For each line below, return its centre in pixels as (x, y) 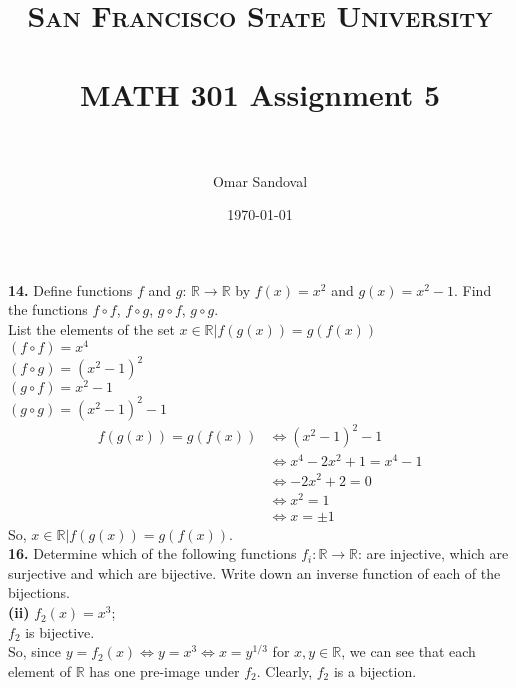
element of (39, 670)
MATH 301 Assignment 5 (260, 93)
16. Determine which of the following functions (152, 553)
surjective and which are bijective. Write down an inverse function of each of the (254, 572)
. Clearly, (284, 670)
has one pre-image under (164, 670)
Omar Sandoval (260, 180)
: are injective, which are (433, 553)
